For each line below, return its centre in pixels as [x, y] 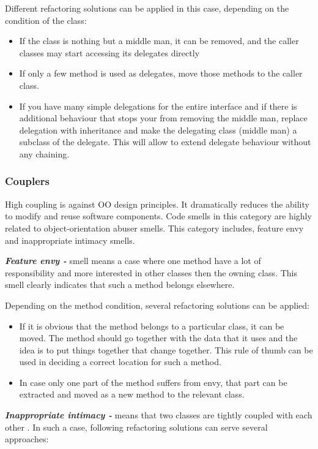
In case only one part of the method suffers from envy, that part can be [153, 382]
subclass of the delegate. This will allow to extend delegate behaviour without [165, 142]
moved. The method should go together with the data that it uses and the [158, 338]
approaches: [27, 439]
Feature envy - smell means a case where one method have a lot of [133, 261]
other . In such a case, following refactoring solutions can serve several [136, 427]
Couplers [27, 181]
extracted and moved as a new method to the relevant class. [132, 394]
